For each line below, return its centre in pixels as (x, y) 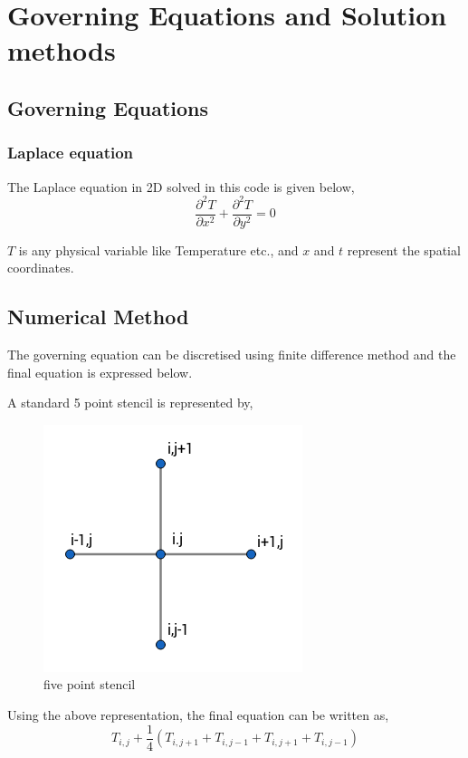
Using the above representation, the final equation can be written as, (198, 715)
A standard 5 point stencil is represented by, (130, 403)
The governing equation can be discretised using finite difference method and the (232, 355)
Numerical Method (98, 317)
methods (62, 50)
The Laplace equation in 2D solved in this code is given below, (181, 186)
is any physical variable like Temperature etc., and (158, 249)
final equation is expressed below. (100, 372)
